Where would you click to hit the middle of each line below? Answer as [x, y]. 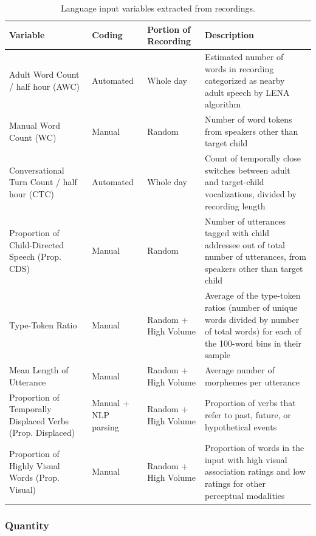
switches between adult [247, 170]
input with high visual [246, 459]
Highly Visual [35, 465]
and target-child [234, 182]
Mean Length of [39, 370]
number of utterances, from [255, 256]
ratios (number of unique [251, 307]
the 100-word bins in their [253, 343]
